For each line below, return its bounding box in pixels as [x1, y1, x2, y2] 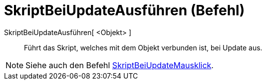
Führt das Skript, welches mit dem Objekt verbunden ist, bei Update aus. [24, 43, 263, 52]
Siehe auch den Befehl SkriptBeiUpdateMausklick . [25, 60, 214, 70]
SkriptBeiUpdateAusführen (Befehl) [4, 2, 245, 19]
